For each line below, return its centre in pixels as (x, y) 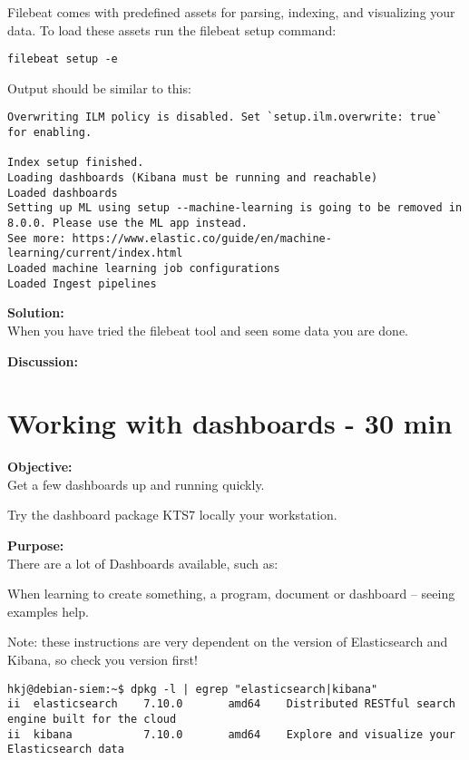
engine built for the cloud (92, 719)
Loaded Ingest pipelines (82, 283)
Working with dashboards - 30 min (230, 423)
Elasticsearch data (66, 750)
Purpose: (36, 545)
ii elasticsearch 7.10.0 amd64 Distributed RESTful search (231, 704)
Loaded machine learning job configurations (144, 268)
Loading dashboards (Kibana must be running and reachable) (193, 178)
